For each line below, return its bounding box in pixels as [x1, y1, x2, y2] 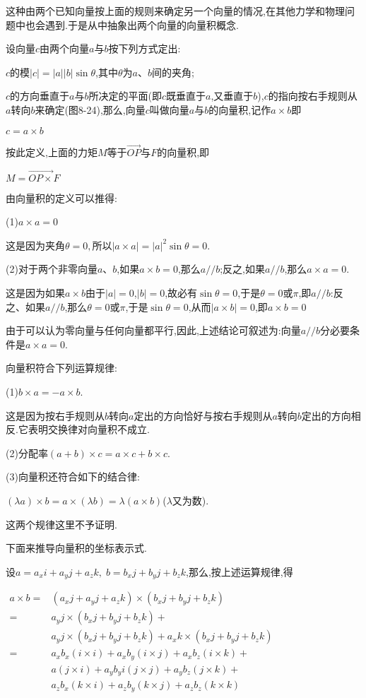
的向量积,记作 [208, 102, 271, 117]
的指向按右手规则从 [268, 88, 358, 103]
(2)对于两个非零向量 [6, 261, 98, 276]
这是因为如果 [6, 285, 65, 300]
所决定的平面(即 [88, 88, 162, 103]
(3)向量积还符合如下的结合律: [6, 469, 140, 484]
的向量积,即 [157, 144, 210, 159]
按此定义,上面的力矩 [6, 144, 98, 159]
